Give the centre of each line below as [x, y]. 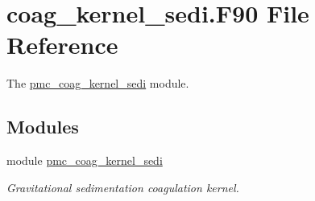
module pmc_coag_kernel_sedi [85, 160]
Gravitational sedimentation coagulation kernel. [123, 187]
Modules [43, 127]
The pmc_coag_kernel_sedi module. [98, 83]
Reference [62, 45]
